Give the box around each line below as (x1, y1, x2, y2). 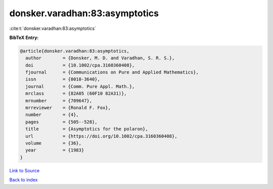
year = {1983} (25, 147, 84, 153)
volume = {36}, (25, 140, 82, 146)
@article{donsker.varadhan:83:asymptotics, (20, 48, 130, 54)
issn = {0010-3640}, (25, 77, 101, 82)
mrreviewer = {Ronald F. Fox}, (25, 105, 111, 111)
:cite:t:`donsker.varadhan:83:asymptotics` (9, 25, 96, 31)
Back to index (9, 177, 38, 183)
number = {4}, (25, 112, 79, 118)
